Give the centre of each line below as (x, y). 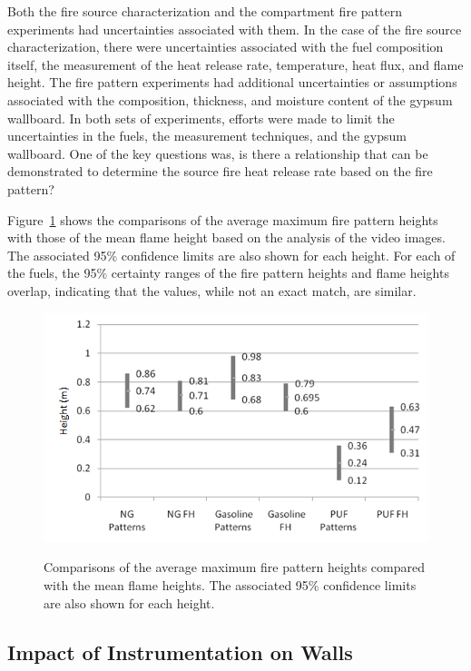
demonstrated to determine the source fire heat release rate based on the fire (220, 171)
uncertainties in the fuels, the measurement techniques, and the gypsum (207, 136)
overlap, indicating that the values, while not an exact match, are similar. (212, 290)
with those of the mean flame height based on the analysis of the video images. (226, 237)
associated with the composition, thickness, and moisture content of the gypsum (230, 99)
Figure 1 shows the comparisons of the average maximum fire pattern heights (223, 219)
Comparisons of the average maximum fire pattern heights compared (235, 567)
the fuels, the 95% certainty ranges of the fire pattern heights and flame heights (228, 273)
